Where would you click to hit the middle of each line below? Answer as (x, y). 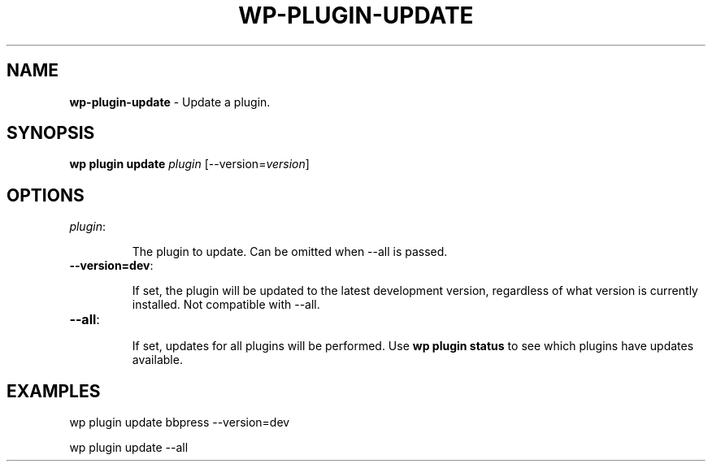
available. (157, 360)
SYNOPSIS (51, 133)
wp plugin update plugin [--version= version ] (189, 164)
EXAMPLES (54, 391)
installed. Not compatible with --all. (226, 305)
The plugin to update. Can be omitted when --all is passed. (290, 252)
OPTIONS (46, 195)
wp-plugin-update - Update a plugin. (170, 102)
